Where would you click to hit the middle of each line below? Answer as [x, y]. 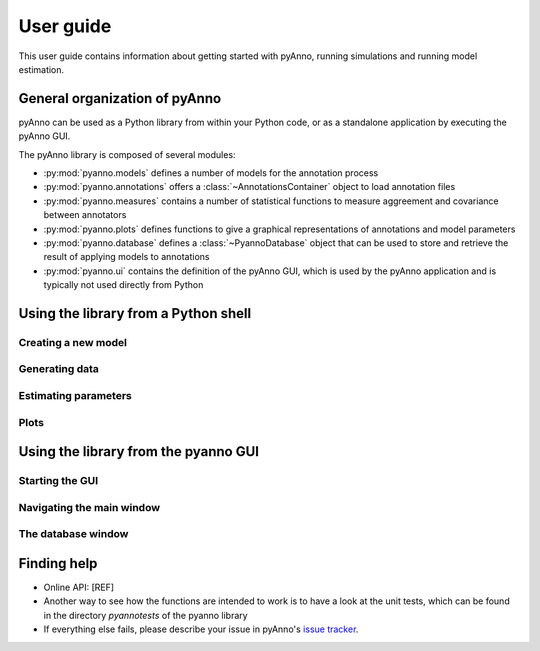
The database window [73, 534]
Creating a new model [72, 342]
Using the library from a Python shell [135, 313]
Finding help [58, 563]
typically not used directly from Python [123, 285]
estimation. [41, 69]
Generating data [59, 369]
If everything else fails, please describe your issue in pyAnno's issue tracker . [201, 629]
